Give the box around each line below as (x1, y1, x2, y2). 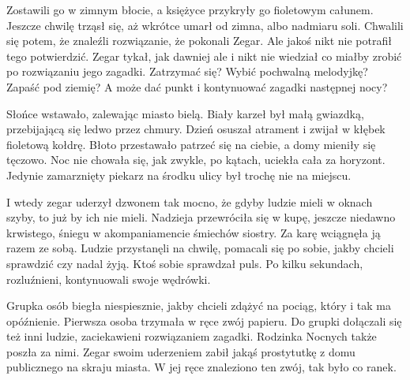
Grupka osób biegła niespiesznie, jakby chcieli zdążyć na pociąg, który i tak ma (6, 297, 391, 314)
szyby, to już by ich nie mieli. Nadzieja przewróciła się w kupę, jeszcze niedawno (6, 209, 396, 225)
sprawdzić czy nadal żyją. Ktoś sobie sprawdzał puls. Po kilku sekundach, (6, 255, 363, 271)
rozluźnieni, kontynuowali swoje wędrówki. (6, 270, 211, 287)
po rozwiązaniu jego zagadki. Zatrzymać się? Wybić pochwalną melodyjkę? (6, 63, 368, 80)
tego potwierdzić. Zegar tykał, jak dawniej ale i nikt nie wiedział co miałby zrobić (6, 47, 402, 64)
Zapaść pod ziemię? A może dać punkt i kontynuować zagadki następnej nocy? (6, 78, 388, 95)
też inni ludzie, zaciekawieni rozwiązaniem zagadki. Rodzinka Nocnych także (6, 328, 377, 345)
